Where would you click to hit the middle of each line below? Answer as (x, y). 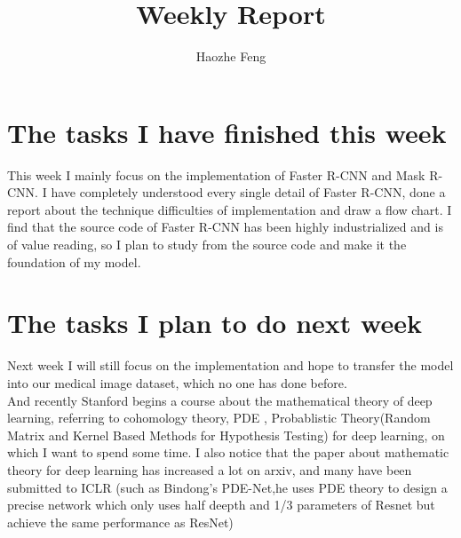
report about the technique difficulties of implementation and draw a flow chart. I (230, 209)
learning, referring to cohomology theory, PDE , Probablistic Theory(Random (219, 418)
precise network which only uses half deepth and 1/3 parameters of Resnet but (221, 505)
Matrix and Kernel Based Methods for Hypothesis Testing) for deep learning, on (226, 435)
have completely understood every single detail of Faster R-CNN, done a (248, 192)
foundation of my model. (74, 261)
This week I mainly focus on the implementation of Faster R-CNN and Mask (216, 174)
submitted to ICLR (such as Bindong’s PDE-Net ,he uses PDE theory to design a (227, 487)
